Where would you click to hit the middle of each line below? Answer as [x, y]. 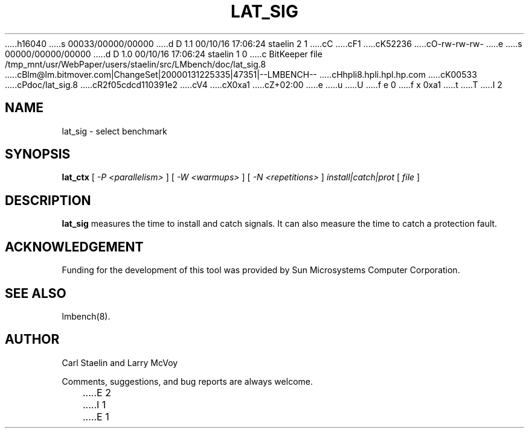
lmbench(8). [86, 316]
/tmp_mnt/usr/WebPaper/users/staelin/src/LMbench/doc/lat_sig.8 [136, 64]
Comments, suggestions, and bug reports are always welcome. [187, 381]
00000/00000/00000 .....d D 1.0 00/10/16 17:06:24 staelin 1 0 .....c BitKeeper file [164, 54]
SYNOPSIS [38, 154]
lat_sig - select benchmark [114, 131]
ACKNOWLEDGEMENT [74, 247]
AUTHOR [32, 340]
